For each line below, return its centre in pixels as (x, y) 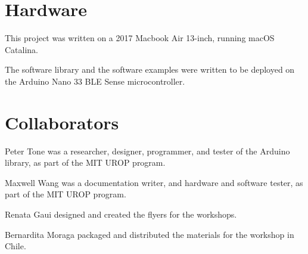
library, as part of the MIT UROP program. (85, 162)
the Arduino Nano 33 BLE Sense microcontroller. (95, 81)
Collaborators (62, 122)
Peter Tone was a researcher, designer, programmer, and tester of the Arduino (147, 151)
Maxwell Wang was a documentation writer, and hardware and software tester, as (154, 182)
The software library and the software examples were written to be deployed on (150, 69)
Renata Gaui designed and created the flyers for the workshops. (121, 214)
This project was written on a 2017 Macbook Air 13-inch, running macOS (140, 38)
